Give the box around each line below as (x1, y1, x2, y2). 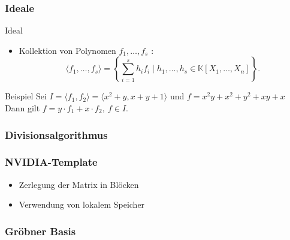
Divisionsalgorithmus (5, 127, 108, 142)
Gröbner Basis (5, 223, 76, 238)
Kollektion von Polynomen (19, 44, 116, 56)
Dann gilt (5, 102, 40, 114)
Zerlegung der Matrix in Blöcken (19, 178, 139, 190)
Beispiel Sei (5, 90, 47, 102)
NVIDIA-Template (5, 154, 98, 169)
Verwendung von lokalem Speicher (19, 198, 145, 211)
